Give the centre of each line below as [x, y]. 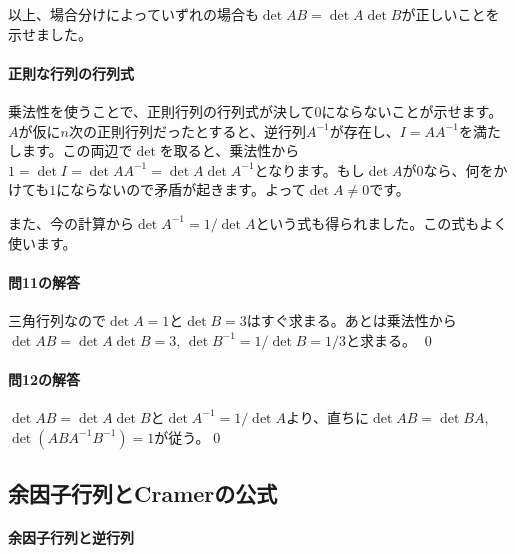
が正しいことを [450, 14]
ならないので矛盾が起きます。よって [188, 189]
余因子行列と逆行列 [71, 536]
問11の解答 [44, 281]
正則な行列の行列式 [71, 72]
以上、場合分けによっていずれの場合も [133, 14]
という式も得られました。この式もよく [381, 222]
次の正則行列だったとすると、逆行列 [187, 130]
